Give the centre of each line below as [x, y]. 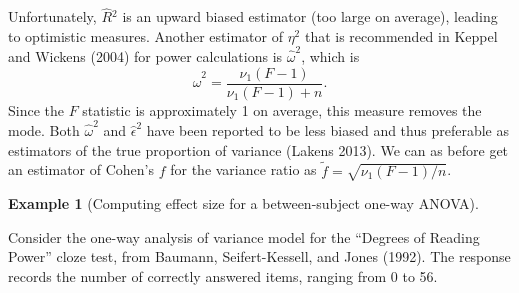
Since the [36, 109]
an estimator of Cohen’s [81, 169]
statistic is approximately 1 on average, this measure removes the [282, 109]
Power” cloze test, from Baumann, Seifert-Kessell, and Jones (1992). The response [259, 256]
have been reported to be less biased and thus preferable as [327, 130]
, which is [330, 56]
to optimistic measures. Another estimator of [145, 35]
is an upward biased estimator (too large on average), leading [310, 16]
